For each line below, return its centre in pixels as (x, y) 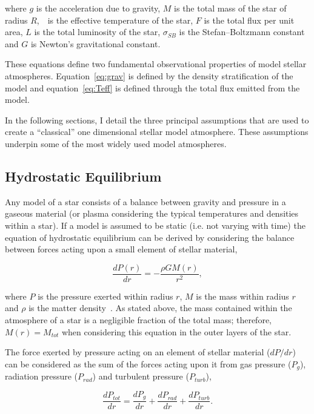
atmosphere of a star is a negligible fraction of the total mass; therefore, (139, 319)
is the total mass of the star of (230, 8)
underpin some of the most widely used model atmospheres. (116, 143)
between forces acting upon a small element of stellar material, (121, 249)
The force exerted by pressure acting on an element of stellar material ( (138, 352)
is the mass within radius (242, 296)
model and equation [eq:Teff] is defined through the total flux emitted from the (152, 87)
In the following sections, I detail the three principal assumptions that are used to (157, 120)
